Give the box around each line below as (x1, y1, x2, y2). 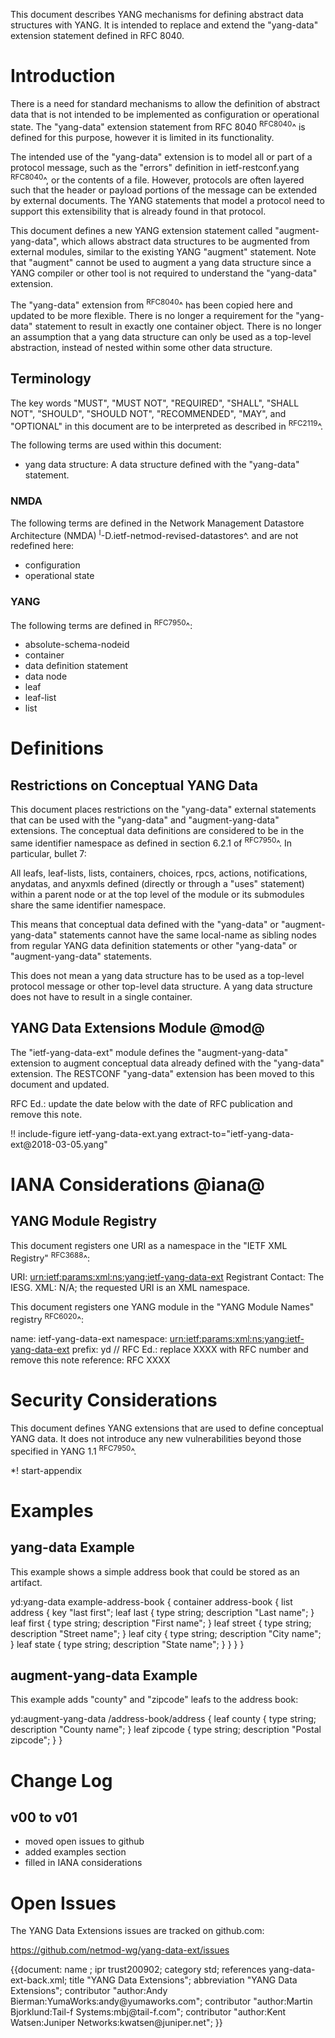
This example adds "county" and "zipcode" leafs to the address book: (10, 1694, 299, 1706)
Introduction (10, 65, 116, 88)
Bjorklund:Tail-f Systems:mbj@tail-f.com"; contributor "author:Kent (10, 2006, 287, 2018)
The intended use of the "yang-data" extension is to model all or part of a (10, 150, 313, 163)
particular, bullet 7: (10, 847, 87, 859)
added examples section (24, 1846, 127, 1858)
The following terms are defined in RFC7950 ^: (10, 617, 193, 631)
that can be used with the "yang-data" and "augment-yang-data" (10, 814, 280, 826)
